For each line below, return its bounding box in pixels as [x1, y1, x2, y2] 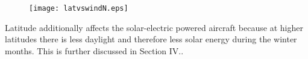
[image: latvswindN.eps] [29, 4, 128, 13]
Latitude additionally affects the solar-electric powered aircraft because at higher [5, 21, 303, 33]
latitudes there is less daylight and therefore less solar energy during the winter [5, 33, 297, 45]
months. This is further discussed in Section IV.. [5, 44, 184, 57]
